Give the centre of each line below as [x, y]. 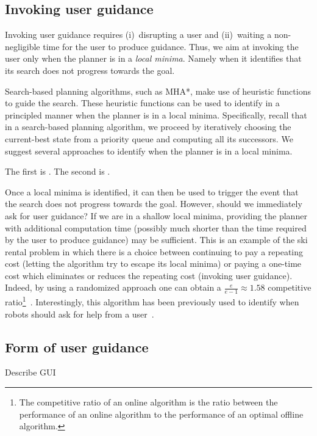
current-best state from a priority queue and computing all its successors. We [149, 138]
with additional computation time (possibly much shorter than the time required [156, 227]
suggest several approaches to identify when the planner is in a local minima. [149, 151]
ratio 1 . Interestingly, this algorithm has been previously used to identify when [152, 301]
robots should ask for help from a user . [80, 314]
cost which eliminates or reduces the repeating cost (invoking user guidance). [149, 275]
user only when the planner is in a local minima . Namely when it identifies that [153, 58]
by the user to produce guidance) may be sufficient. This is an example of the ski [156, 240]
